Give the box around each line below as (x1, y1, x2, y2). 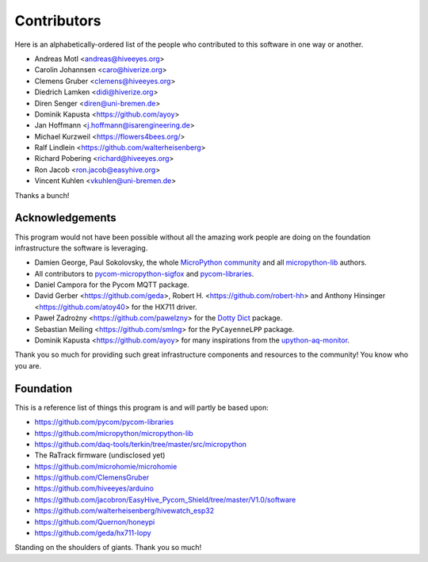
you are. (14, 361, 42, 370)
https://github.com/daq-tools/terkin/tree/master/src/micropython (34, 439, 247, 449)
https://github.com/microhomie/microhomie (34, 461, 178, 471)
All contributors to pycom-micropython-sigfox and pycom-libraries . (34, 269, 254, 278)
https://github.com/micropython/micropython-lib (34, 428, 193, 438)
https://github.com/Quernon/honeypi (34, 517, 155, 526)
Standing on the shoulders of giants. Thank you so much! (14, 543, 202, 552)
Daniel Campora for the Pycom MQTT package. (34, 280, 189, 289)
